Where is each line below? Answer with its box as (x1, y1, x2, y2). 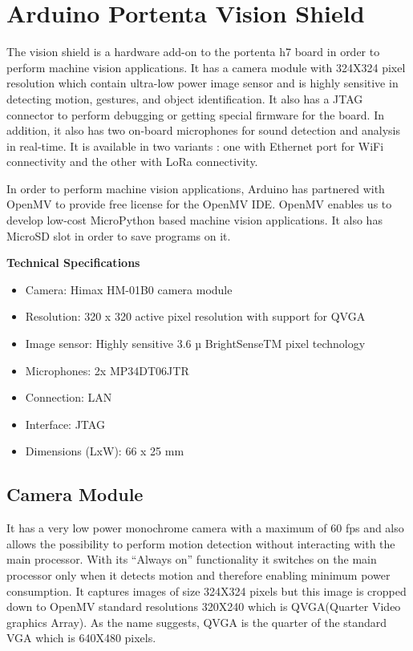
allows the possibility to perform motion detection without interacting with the (6, 535, 395, 552)
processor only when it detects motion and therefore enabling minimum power (6, 566, 391, 583)
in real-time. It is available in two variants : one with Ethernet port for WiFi (6, 137, 384, 154)
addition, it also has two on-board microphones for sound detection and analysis (6, 122, 401, 139)
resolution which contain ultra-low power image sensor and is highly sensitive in (6, 75, 399, 91)
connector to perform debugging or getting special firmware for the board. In (6, 106, 384, 123)
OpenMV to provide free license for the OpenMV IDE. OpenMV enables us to (6, 196, 392, 212)
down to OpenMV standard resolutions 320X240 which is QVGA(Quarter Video (6, 598, 401, 615)
